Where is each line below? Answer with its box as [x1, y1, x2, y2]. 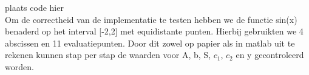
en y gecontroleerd [236, 48, 304, 61]
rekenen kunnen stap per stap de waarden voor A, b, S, [5, 48, 211, 61]
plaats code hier [5, 1, 64, 13]
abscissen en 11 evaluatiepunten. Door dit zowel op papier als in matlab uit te [5, 36, 295, 49]
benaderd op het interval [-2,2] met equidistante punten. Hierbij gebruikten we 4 [5, 25, 304, 37]
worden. [5, 60, 34, 73]
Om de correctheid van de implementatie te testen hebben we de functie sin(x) [5, 13, 297, 25]
